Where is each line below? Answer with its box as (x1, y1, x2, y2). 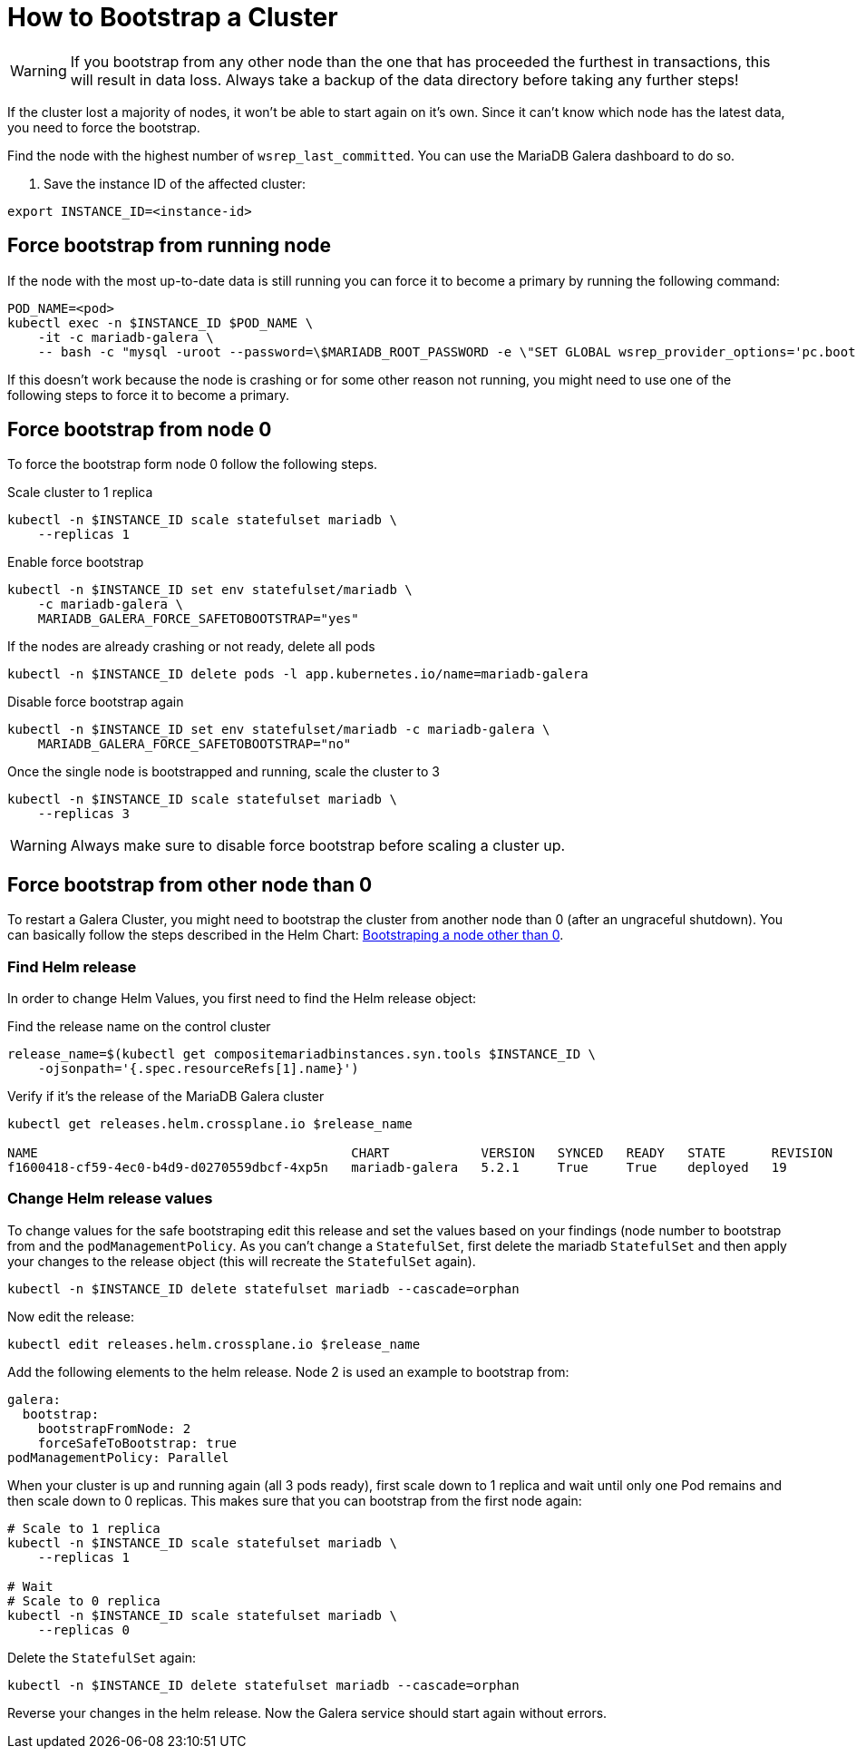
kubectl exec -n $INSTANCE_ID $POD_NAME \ (7, 315, 314, 330)
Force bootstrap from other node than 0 (7, 873, 373, 896)
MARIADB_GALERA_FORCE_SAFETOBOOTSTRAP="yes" (37, 611, 359, 627)
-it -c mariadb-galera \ (37, 329, 214, 345)
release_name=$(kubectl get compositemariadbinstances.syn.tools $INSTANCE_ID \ (7, 1047, 597, 1062)
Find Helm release (7, 957, 137, 976)
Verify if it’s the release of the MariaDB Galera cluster (7, 1088, 325, 1105)
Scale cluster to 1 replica (7, 484, 153, 501)
